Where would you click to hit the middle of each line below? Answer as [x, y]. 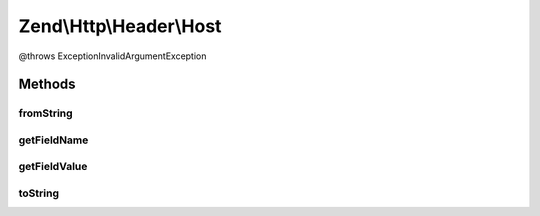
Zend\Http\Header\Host [120, 26]
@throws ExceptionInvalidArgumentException [112, 56]
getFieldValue [53, 167]
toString [39, 193]
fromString [46, 113]
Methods [47, 84]
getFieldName [53, 140]
